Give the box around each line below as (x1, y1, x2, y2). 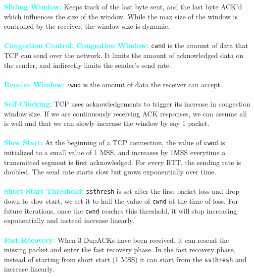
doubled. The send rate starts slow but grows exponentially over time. (4, 166, 216, 177)
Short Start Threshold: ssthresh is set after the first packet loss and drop (4, 186, 240, 196)
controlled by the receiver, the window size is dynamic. (4, 21, 170, 31)
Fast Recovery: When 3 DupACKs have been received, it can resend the (4, 234, 229, 245)
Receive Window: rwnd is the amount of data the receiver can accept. (4, 79, 222, 89)
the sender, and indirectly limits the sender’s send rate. (4, 59, 171, 70)
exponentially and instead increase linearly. (4, 215, 135, 225)
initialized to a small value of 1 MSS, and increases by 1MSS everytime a (4, 147, 226, 158)
